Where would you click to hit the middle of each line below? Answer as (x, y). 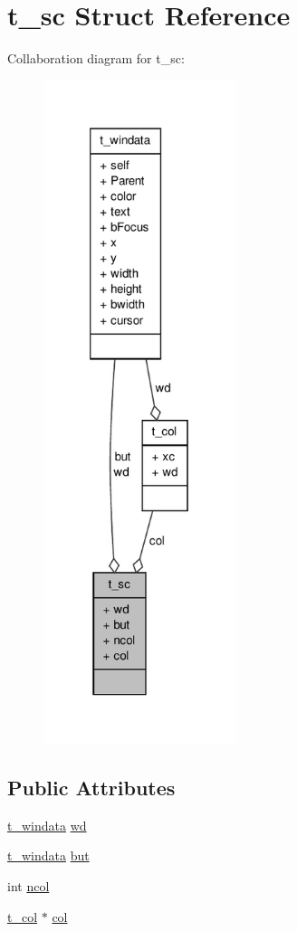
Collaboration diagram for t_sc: (96, 58)
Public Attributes (91, 788)
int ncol (29, 886)
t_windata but (48, 855)
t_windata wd (47, 825)
